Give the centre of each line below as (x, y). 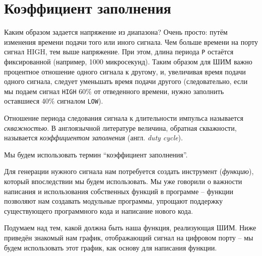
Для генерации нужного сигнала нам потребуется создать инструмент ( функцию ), (129, 171)
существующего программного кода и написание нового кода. (99, 210)
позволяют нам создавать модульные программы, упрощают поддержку (113, 201)
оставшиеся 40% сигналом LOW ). (54, 101)
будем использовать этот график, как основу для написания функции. (111, 247)
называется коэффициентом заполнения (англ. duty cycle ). (93, 138)
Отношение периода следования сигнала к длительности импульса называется (124, 118)
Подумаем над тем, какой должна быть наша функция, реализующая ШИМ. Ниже (130, 228)
